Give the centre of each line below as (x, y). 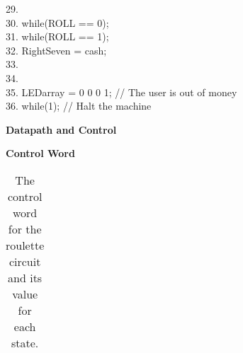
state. (25, 342)
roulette (25, 245)
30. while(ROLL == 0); (57, 22)
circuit (25, 261)
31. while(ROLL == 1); (57, 36)
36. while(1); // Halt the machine (79, 106)
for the (25, 228)
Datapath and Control (61, 129)
